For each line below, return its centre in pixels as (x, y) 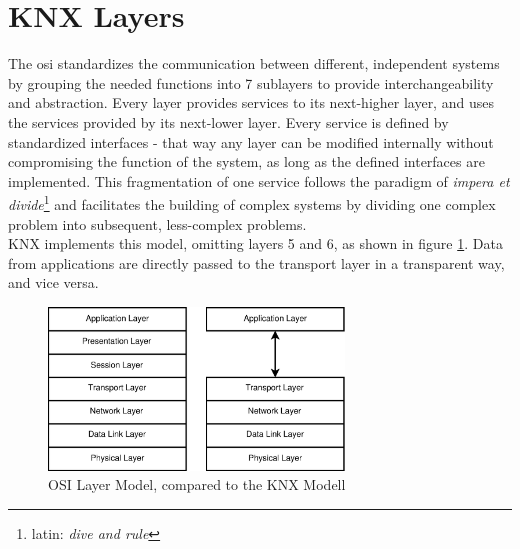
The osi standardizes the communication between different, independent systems (254, 63)
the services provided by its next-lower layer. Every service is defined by (228, 121)
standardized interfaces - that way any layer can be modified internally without (251, 141)
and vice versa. (53, 282)
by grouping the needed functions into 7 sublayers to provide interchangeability (251, 82)
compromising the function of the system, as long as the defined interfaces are (246, 161)
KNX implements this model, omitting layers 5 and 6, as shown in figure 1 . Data (255, 243)
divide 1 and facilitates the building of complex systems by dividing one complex (252, 202)
